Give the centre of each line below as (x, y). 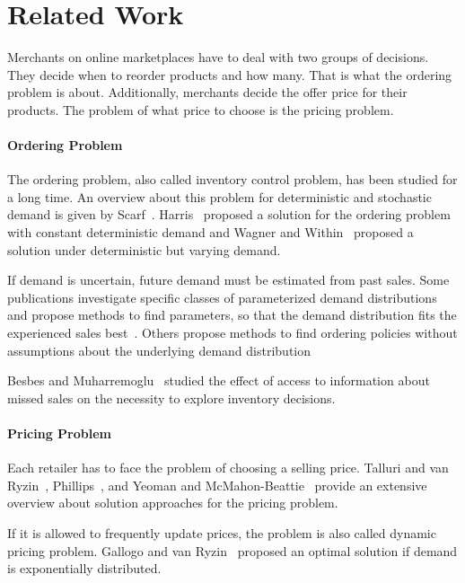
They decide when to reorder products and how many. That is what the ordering (230, 74)
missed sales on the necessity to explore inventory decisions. (171, 397)
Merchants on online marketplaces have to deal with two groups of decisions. (218, 57)
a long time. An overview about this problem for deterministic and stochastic (219, 196)
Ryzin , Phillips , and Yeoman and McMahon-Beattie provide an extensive (217, 485)
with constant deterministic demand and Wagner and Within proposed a (211, 232)
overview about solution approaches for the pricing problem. (173, 503)
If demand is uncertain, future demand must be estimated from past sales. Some (228, 280)
